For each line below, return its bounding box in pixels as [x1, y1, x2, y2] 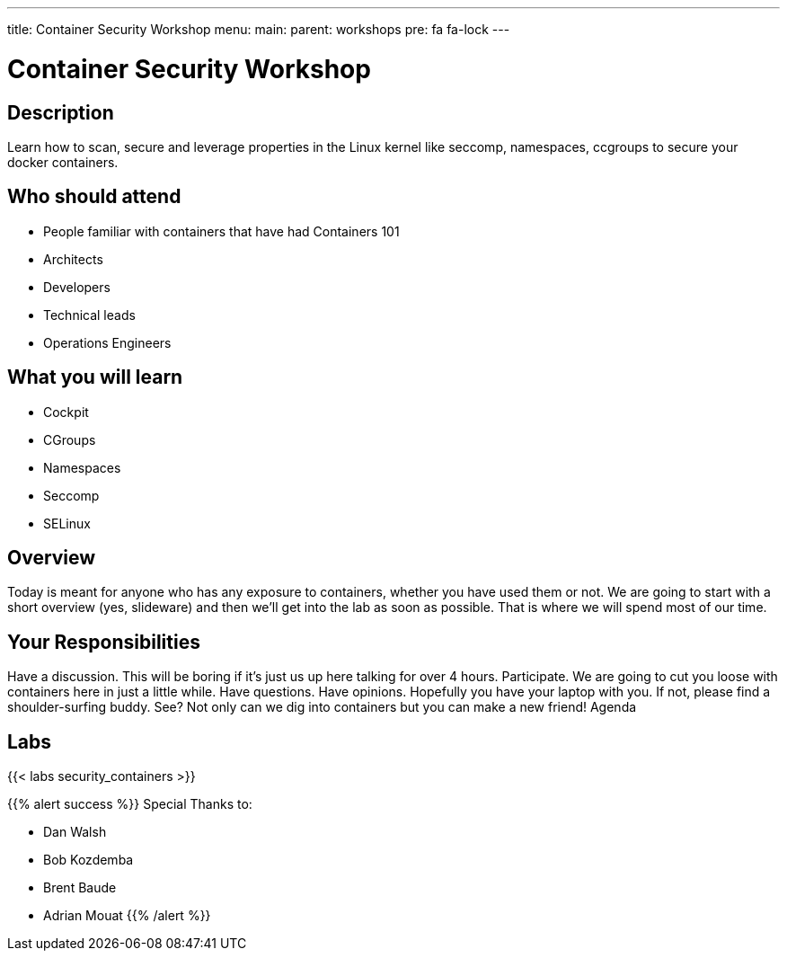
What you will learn [7, 366, 183, 389]
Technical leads [43, 306, 136, 323]
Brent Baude [43, 880, 117, 896]
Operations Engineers [43, 334, 172, 350]
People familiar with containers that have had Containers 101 [43, 223, 400, 239]
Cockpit [43, 404, 89, 420]
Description [7, 101, 114, 124]
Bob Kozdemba [43, 852, 134, 868]
